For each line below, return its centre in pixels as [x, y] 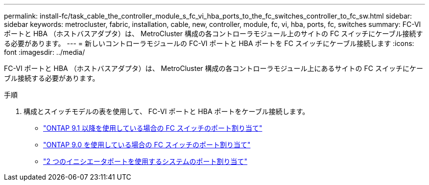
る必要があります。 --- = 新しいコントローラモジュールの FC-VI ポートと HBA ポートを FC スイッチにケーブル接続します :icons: [209, 43]
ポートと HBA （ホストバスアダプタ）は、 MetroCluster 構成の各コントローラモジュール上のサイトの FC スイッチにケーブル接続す [214, 34]
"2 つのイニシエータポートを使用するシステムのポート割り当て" [145, 161]
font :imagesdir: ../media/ [45, 52]
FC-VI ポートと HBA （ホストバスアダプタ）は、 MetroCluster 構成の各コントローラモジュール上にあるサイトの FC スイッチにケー [214, 68]
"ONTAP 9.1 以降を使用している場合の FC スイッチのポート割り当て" [153, 128]
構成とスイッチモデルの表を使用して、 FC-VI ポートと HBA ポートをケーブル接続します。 [167, 111]
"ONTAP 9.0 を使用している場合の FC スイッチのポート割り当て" [147, 145]
